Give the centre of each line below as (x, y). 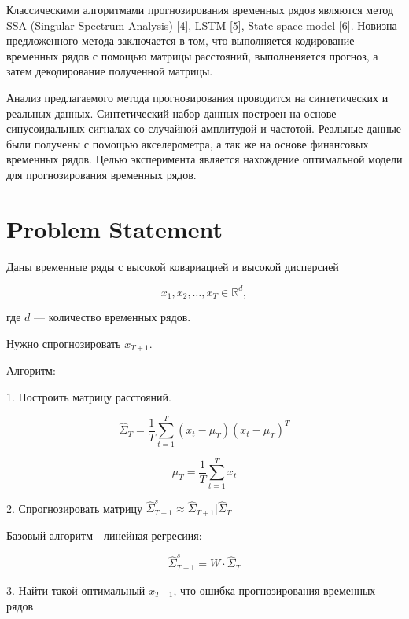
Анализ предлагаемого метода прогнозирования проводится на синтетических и (197, 97)
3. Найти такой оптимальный (76, 590)
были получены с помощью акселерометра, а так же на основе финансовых (188, 143)
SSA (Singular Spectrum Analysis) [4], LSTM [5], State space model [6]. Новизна (202, 25)
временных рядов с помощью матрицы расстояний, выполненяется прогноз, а (192, 55)
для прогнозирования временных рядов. (101, 174)
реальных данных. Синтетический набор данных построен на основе (171, 113)
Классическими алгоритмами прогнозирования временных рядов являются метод (200, 9)
